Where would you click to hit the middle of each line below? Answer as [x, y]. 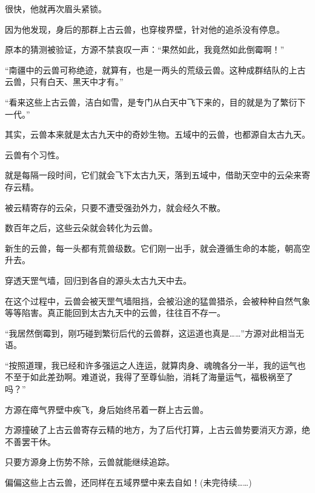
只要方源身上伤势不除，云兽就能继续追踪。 [90, 462]
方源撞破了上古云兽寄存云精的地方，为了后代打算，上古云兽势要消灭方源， [153, 430]
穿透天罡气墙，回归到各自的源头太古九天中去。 [98, 280]
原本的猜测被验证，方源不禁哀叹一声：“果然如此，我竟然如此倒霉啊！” [145, 49]
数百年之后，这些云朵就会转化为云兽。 [81, 228]
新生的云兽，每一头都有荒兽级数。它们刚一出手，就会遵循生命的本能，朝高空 [157, 248]
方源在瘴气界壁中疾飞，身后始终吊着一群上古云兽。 [107, 409]
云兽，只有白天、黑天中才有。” [64, 82]
